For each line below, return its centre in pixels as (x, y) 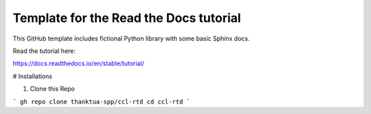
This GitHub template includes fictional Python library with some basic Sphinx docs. (131, 38)
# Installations (33, 76)
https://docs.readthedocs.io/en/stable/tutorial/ (78, 64)
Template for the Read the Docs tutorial (127, 18)
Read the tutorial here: (44, 51)
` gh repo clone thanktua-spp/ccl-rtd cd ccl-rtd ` (102, 102)
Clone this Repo (52, 89)
